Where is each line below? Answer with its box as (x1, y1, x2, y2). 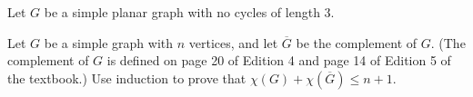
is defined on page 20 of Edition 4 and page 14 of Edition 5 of (106, 51, 451, 70)
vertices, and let (188, 33, 278, 52)
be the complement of (296, 33, 418, 52)
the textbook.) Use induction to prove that (7, 68, 247, 87)
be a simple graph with (44, 33, 174, 52)
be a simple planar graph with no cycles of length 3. (44, 3, 335, 21)
